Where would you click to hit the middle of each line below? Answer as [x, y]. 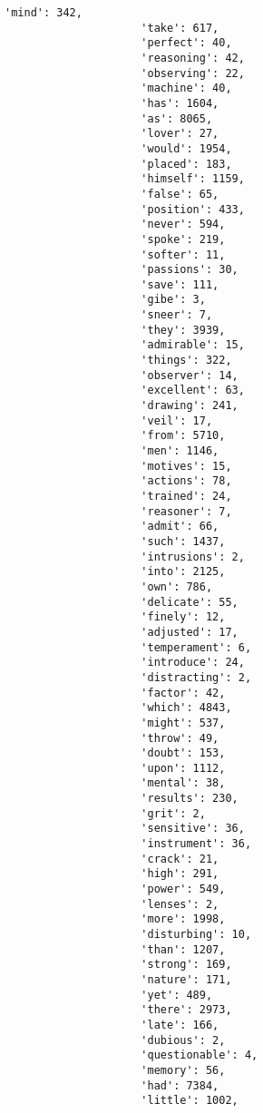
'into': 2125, [183, 572]
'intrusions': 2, [193, 556]
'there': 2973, [186, 1010]
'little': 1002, [190, 1101]
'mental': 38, [183, 783]
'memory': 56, [183, 1070]
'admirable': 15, [193, 345]
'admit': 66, [180, 527]
